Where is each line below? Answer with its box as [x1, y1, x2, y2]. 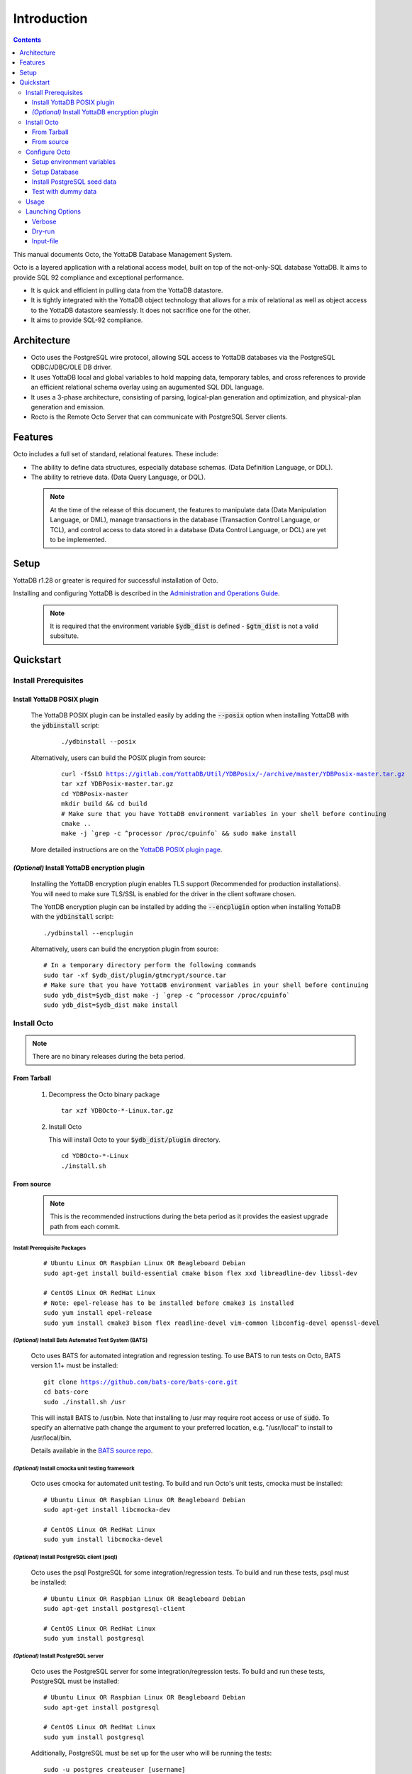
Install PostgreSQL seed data [32, 177, 117, 186]
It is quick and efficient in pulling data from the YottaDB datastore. [30, 286, 223, 294]
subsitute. [50, 632, 79, 640]
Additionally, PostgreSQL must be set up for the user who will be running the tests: [30, 1749, 272, 1758]
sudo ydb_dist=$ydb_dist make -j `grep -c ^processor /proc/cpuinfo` [43, 991, 291, 999]
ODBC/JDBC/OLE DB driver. [30, 363, 113, 372]
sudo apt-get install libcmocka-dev [43, 1506, 171, 1514]
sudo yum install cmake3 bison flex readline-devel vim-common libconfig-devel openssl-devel [43, 1318, 380, 1327]
